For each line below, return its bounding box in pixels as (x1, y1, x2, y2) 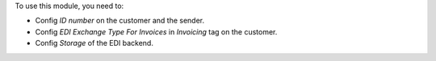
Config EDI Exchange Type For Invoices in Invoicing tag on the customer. (35, 26, 278, 36)
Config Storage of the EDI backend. (35, 39, 153, 48)
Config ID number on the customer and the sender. (35, 16, 205, 26)
